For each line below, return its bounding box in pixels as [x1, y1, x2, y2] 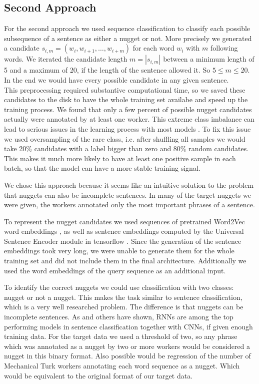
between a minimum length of [163, 54, 254, 64]
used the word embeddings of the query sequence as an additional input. [4, 265, 226, 275]
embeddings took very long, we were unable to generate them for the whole [4, 245, 234, 256]
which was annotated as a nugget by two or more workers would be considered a [4, 340, 250, 351]
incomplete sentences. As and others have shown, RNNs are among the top [4, 311, 233, 322]
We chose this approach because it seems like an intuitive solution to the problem [4, 179, 254, 190]
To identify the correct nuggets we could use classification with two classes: [4, 282, 234, 292]
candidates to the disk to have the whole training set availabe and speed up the [4, 94, 248, 105]
